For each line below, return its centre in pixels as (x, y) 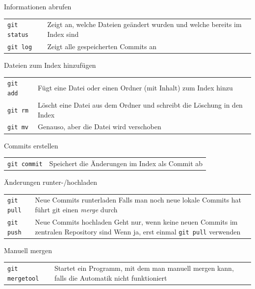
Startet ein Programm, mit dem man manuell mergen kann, (144, 268)
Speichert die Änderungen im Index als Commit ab (126, 163)
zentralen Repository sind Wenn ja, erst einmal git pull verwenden (138, 231)
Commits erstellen (31, 145)
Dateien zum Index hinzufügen (50, 65)
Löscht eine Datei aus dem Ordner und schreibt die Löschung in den (140, 104)
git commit (25, 164)
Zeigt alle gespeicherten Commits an (102, 46)
